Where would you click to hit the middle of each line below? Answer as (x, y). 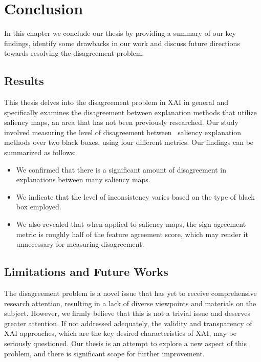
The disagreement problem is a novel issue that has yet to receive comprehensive (130, 293)
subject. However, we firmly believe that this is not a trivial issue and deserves (127, 313)
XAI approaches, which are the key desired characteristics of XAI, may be (120, 333)
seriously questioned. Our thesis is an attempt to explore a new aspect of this (125, 343)
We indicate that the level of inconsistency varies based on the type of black (135, 196)
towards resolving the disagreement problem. (74, 53)
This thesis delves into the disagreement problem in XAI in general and (116, 102)
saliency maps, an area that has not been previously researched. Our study (121, 122)
